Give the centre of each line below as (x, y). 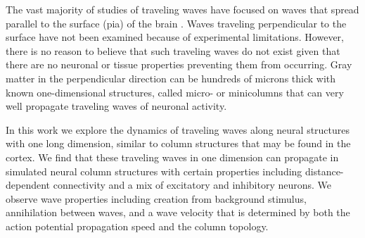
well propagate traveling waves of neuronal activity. (116, 106)
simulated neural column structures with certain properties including (154, 171)
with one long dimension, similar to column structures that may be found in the (178, 143)
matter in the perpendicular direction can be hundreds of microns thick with (171, 78)
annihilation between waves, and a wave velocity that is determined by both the (178, 212)
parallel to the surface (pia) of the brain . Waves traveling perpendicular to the (176, 23)
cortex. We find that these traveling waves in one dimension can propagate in (172, 157)
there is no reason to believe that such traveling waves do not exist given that (173, 50)
